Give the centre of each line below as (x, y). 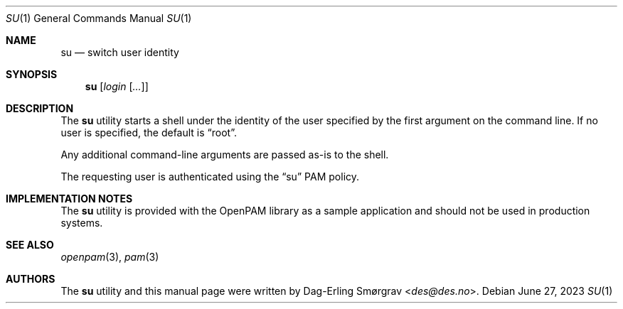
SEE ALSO (30, 245)
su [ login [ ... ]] (117, 86)
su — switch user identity (120, 52)
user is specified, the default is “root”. (149, 132)
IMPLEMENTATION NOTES (69, 199)
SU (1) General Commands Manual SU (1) (99, 18)
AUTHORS (31, 279)
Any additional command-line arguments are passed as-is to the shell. (225, 154)
